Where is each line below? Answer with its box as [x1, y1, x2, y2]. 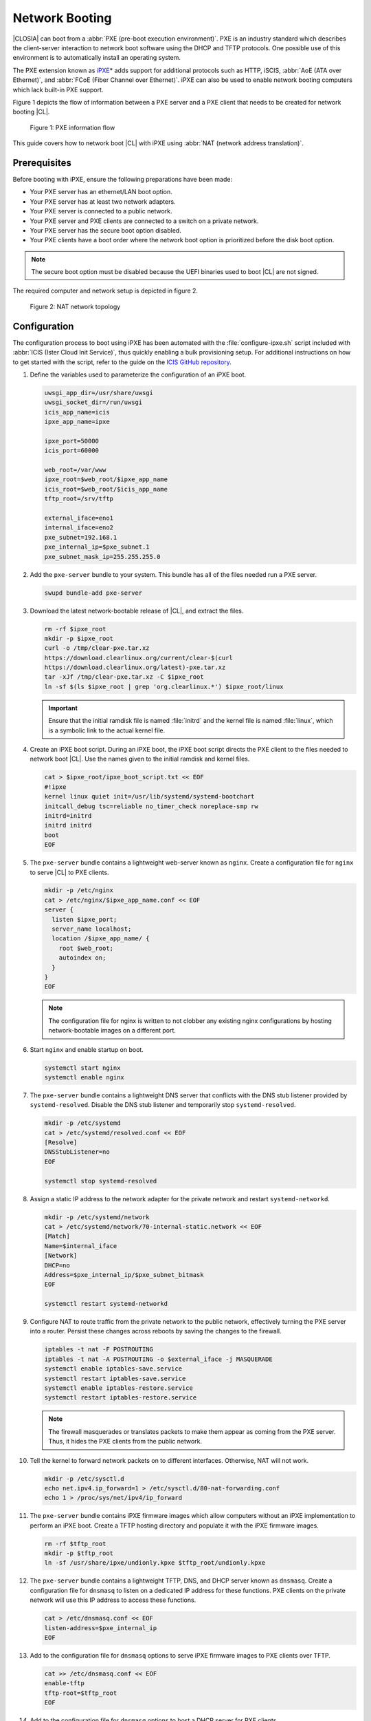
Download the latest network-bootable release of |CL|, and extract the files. [30, 606, 244, 615]
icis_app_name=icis [44, 408, 110, 416]
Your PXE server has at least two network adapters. [30, 197, 176, 206]
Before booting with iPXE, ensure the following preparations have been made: [12, 175, 233, 183]
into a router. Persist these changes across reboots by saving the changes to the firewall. [30, 1327, 282, 1335]
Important [48, 704, 78, 712]
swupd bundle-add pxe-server [44, 589, 143, 597]
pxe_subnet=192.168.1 [44, 534, 117, 541]
